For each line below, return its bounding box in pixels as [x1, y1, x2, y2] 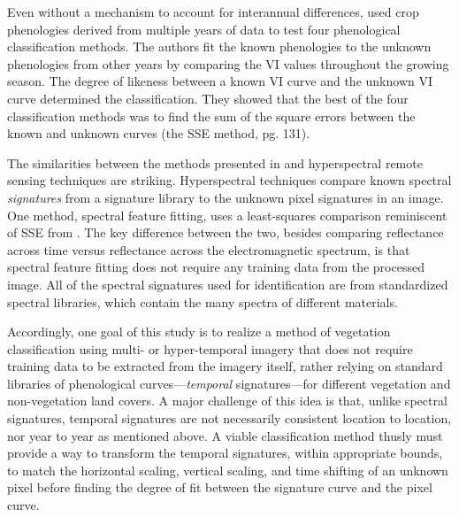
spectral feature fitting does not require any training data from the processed [7, 258, 425, 276]
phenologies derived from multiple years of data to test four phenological [7, 19, 401, 38]
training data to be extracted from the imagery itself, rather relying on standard [7, 357, 443, 375]
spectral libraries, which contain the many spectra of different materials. [7, 292, 398, 311]
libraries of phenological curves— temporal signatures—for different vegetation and [7, 374, 451, 392]
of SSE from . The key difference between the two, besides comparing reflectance [7, 223, 444, 242]
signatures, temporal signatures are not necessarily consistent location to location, [7, 409, 452, 428]
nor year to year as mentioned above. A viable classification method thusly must [7, 426, 443, 444]
